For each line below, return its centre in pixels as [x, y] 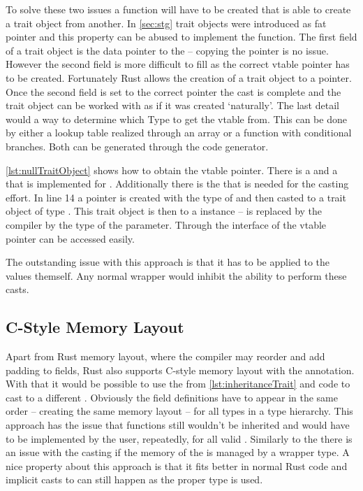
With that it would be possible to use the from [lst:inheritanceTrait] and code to [178, 384]
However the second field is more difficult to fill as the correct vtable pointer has [178, 64]
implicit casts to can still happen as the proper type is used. [134, 479]
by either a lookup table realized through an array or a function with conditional [179, 133]
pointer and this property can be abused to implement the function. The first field [181, 37]
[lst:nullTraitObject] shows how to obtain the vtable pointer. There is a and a [172, 170]
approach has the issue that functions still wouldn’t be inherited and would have [178, 425]
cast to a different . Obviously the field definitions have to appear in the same [172, 397]
